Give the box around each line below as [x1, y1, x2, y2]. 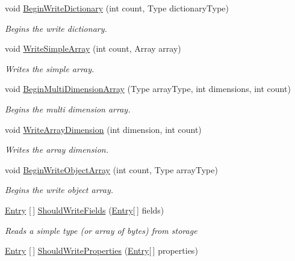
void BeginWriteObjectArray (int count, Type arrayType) [5, 163, 218, 176]
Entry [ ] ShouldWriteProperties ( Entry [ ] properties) [5, 244, 198, 257]
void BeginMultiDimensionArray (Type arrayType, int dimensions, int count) [5, 82, 291, 95]
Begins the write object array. [5, 183, 114, 196]
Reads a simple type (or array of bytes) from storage [5, 224, 197, 236]
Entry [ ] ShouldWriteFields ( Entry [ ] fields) [5, 203, 164, 216]
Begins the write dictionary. [5, 22, 107, 34]
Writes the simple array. [5, 62, 95, 75]
